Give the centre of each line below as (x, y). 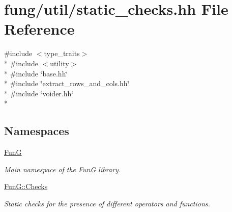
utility (60, 63)
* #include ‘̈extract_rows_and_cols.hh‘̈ (67, 83)
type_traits (62, 53)
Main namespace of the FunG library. (62, 169)
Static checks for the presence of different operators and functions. (107, 203)
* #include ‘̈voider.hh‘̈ (39, 93)
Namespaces (37, 131)
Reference (39, 29)
